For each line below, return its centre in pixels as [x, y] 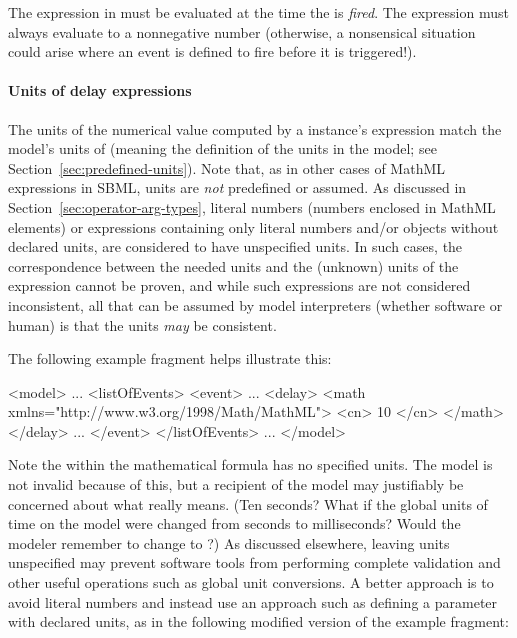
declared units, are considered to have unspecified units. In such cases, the [235, 246]
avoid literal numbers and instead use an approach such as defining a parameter [253, 601]
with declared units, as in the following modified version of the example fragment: [258, 621]
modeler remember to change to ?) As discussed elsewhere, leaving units [229, 542]
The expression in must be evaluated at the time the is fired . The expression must [258, 12]
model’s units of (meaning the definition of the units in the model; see [222, 148]
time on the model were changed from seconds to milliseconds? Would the [234, 523]
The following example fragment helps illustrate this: [170, 358]
